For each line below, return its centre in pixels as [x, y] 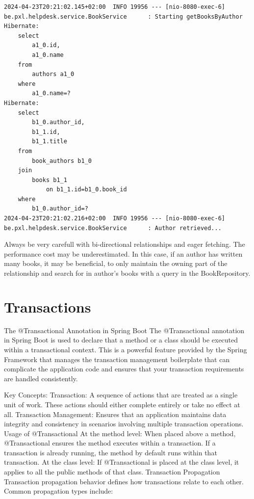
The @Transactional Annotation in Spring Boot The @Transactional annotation [124, 330]
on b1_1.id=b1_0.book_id [86, 190]
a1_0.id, [46, 45]
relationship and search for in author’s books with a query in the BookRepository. [127, 273]
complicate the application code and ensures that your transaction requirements [124, 369]
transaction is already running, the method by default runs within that [111, 452]
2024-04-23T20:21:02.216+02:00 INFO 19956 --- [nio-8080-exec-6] [115, 219]
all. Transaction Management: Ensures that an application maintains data [115, 414]
